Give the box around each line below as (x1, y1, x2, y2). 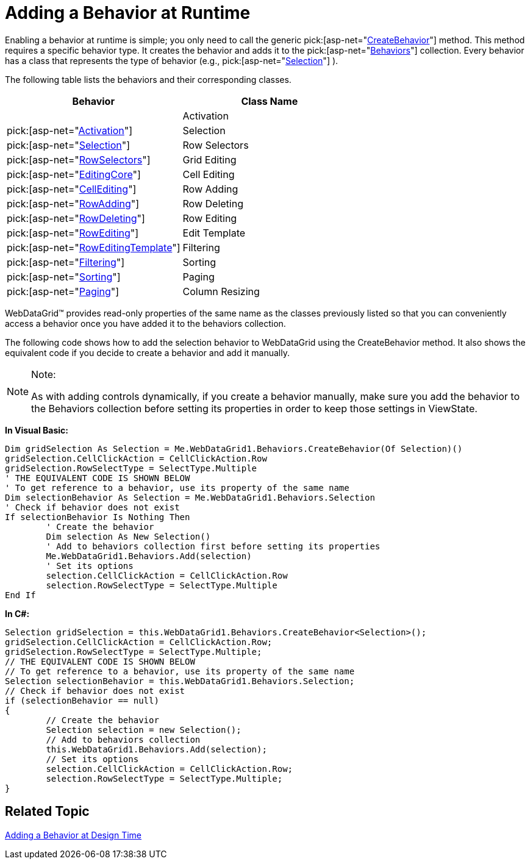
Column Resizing (182, 285, 260, 298)
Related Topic (5, 804, 90, 819)
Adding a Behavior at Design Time (5, 829, 141, 840)
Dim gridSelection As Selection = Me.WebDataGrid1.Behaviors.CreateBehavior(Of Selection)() (5, 443, 463, 454)
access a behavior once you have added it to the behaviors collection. (5, 318, 286, 329)
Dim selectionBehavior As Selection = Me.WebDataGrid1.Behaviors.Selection (5, 492, 375, 502)
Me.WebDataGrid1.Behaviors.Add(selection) (46, 551, 252, 561)
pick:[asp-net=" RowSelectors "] (7, 153, 151, 166)
